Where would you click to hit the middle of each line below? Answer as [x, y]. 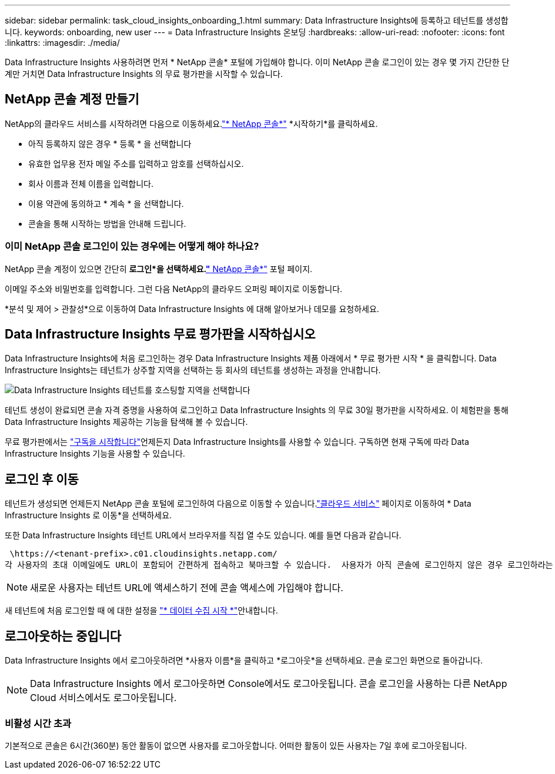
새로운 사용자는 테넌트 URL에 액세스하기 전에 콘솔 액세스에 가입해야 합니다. [187, 588]
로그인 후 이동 [42, 479]
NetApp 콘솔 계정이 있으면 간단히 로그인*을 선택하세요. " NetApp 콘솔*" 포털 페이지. [159, 269]
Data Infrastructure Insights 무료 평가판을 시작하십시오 [160, 334]
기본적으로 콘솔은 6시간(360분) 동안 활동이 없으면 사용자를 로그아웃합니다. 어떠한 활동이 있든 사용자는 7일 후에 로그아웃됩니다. [236, 745]
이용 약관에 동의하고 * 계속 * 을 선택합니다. [106, 203]
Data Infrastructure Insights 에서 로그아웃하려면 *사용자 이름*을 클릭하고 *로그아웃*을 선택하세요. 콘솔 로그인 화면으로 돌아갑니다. [244, 661]
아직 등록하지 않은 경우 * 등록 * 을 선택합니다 [110, 143]
